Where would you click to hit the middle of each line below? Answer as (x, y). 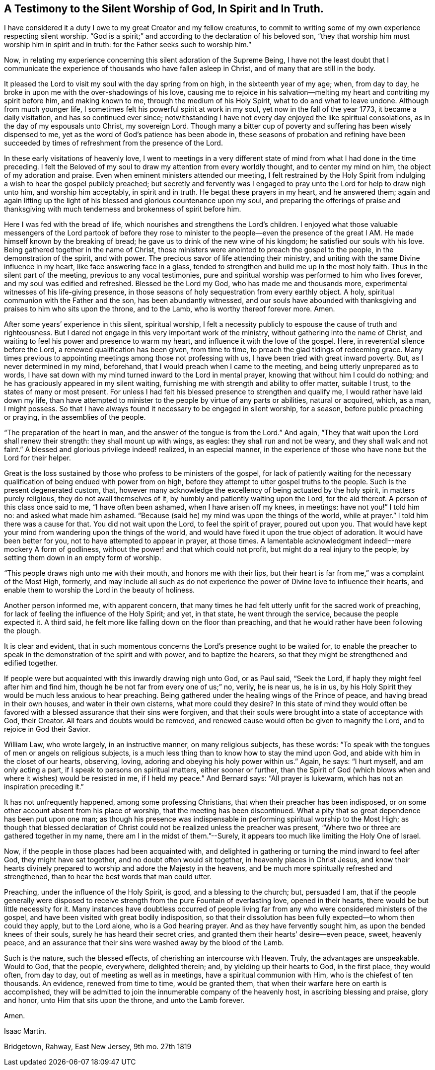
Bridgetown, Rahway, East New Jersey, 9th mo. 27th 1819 (98, 1047)
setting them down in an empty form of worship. (83, 558)
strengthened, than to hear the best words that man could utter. (108, 877)
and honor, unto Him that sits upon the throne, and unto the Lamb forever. (124, 1000)
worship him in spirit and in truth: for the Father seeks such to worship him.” (128, 45)
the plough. (23, 631)
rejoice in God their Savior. (47, 729)
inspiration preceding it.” (44, 787)
